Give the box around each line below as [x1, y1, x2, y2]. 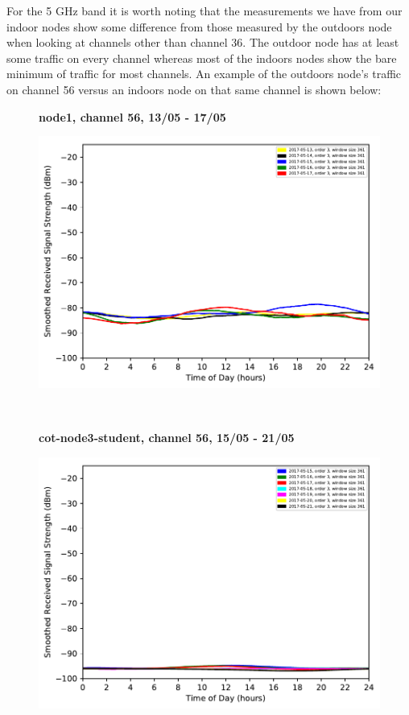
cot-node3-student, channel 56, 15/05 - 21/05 [39, 429, 295, 446]
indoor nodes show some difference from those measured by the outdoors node [6, 18, 392, 35]
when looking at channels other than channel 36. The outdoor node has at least [6, 34, 399, 51]
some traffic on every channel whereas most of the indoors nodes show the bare [6, 49, 397, 66]
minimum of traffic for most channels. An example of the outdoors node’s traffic [6, 65, 402, 82]
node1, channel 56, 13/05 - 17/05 [39, 108, 226, 125]
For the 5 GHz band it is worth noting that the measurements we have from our [6, 2, 403, 19]
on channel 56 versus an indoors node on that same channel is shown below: [6, 81, 382, 97]
